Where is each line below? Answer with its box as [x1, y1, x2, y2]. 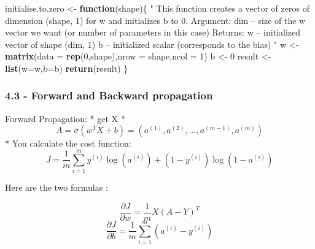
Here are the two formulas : [5, 181, 108, 194]
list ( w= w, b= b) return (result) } [5, 61, 128, 74]
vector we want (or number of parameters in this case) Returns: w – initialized [5, 26, 301, 39]
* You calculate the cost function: [5, 137, 131, 150]
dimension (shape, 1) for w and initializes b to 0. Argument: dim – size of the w [5, 13, 306, 26]
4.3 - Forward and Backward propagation [5, 88, 213, 103]
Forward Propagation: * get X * [5, 112, 125, 124]
